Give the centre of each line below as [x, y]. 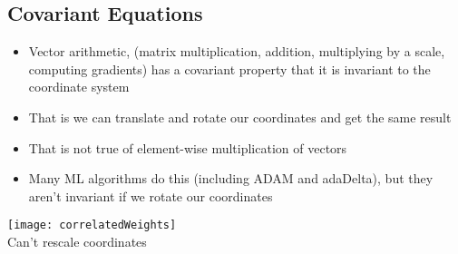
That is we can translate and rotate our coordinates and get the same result [240, 117]
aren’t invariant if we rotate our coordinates [151, 195]
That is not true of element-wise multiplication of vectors [188, 147]
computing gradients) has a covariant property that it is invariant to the [229, 68]
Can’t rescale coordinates [77, 242]
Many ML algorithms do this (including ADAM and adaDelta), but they [231, 178]
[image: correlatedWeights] [92, 225]
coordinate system [79, 87]
